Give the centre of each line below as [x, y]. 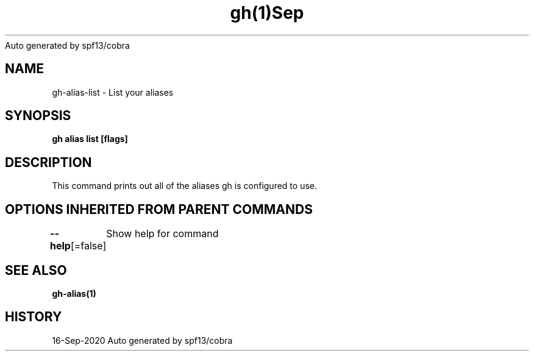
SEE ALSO [36, 270]
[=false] [88, 246]
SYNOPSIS [38, 116]
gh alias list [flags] [90, 139]
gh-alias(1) [74, 293]
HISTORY [34, 317]
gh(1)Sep [267, 13]
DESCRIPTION [48, 162]
